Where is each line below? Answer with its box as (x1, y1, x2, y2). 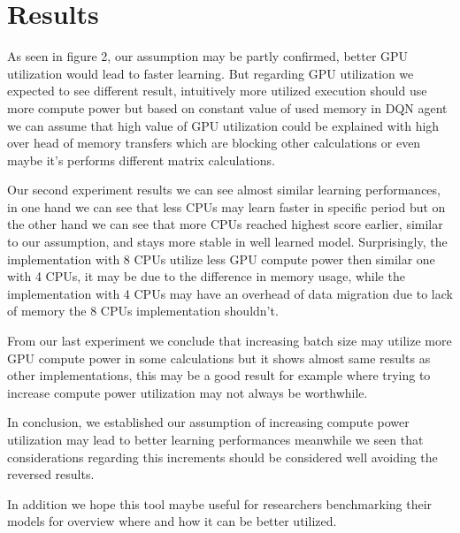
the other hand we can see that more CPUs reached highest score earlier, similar (7, 215, 443, 233)
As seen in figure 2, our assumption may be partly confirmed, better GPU (7, 47, 409, 65)
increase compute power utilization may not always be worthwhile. (7, 383, 368, 401)
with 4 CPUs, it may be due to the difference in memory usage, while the (7, 267, 405, 286)
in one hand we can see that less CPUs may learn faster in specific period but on (7, 197, 446, 216)
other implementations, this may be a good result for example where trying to (7, 366, 431, 385)
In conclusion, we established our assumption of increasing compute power (7, 413, 410, 431)
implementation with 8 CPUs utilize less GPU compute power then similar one (7, 249, 435, 268)
